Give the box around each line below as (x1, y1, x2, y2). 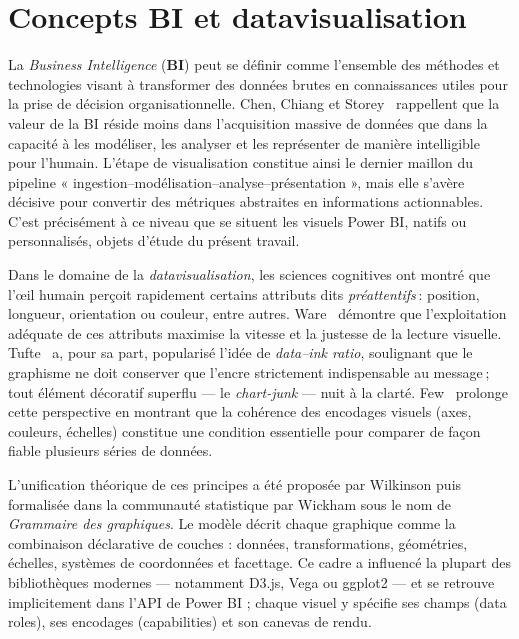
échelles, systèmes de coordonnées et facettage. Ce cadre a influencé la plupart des (8, 552, 511, 573)
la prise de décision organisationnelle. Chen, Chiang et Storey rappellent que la (8, 93, 500, 114)
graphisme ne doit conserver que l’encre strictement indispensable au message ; (8, 362, 490, 383)
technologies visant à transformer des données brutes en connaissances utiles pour (8, 73, 508, 94)
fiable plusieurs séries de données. (8, 440, 213, 461)
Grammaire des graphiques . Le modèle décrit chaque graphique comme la (8, 513, 456, 534)
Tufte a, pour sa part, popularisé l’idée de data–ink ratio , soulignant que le (8, 342, 473, 363)
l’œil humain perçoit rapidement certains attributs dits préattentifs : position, (8, 283, 480, 304)
